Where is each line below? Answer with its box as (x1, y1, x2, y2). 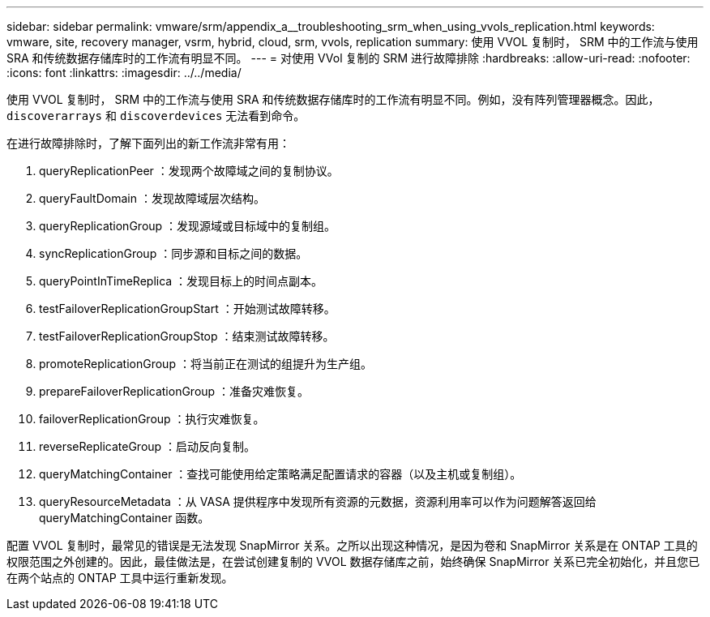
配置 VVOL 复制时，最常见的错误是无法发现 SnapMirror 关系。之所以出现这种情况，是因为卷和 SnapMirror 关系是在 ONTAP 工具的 (6, 538, 698, 552)
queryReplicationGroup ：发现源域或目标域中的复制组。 (39, 219, 336, 233)
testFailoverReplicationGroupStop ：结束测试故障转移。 (39, 329, 335, 343)
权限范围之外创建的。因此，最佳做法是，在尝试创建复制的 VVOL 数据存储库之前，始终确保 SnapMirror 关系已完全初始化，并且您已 (6, 555, 700, 568)
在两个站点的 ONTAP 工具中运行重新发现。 (6, 571, 233, 585)
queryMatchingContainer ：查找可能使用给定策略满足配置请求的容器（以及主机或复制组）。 (39, 467, 522, 481)
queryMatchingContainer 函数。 (39, 511, 210, 525)
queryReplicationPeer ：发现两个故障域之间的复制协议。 (39, 164, 339, 178)
